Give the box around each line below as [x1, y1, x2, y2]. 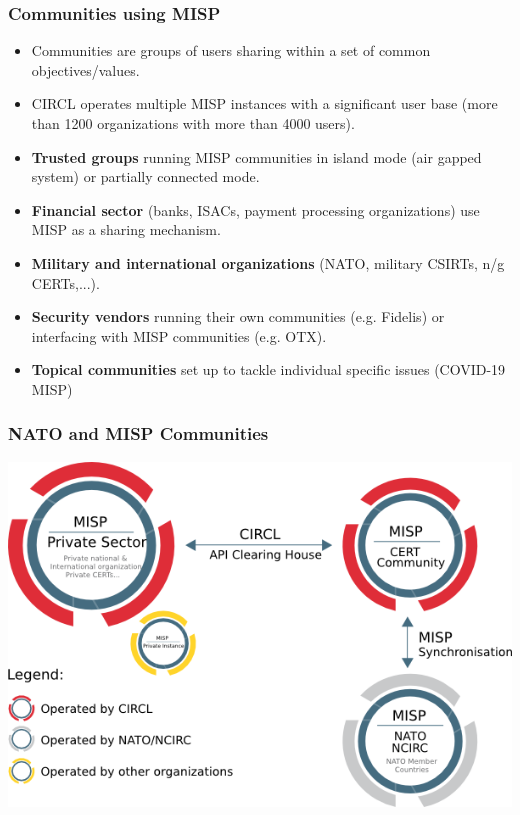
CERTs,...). [31, 272, 100, 293]
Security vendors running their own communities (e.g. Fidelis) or [31, 306, 445, 327]
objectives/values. [31, 59, 140, 80]
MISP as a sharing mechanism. [31, 219, 221, 240]
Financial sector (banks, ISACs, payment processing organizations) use [31, 199, 480, 220]
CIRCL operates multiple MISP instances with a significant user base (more [31, 93, 498, 114]
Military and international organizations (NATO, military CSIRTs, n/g [31, 252, 505, 273]
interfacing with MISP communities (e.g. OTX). [31, 325, 327, 346]
